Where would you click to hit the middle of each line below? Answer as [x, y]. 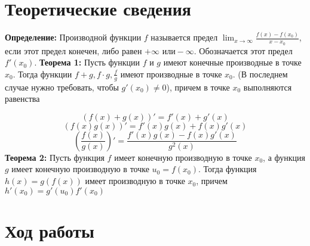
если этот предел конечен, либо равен [73, 50]
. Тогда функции [42, 74]
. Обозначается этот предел [243, 50]
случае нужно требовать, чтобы [62, 87]
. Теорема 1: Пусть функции [87, 62]
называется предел [184, 37]
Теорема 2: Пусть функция [55, 157]
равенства [22, 99]
